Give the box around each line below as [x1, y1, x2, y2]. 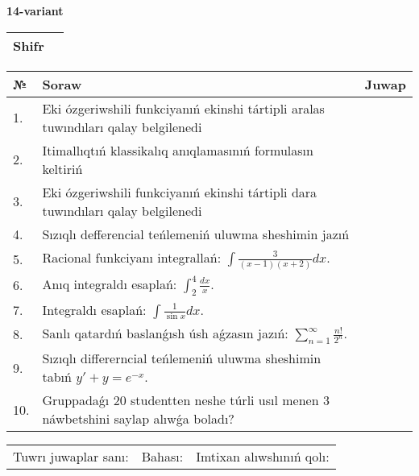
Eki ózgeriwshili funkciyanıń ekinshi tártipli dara [42, 182, 317, 201]
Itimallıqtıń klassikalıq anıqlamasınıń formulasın [42, 140, 313, 159]
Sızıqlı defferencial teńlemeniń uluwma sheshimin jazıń [42, 224, 350, 243]
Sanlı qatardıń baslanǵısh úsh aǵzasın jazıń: [42, 324, 288, 343]
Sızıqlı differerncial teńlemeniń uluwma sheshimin [42, 349, 322, 368]
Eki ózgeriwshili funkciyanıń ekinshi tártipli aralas [42, 98, 325, 118]
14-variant [6, 2, 64, 19]
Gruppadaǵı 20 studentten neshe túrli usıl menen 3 [42, 391, 330, 410]
